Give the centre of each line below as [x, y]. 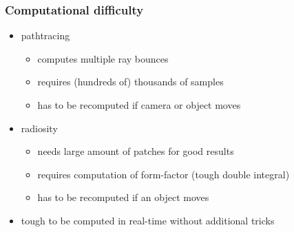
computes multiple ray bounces [103, 58]
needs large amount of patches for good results [136, 151]
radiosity [39, 128]
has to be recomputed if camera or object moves [139, 105]
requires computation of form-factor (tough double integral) [164, 174]
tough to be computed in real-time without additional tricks [148, 220]
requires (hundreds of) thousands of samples [130, 82]
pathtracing [45, 35]
